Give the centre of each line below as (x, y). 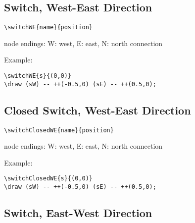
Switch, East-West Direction (78, 213)
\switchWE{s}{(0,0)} (38, 76)
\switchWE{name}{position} (48, 28)
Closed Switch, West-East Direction (97, 110)
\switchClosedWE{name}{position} (59, 130)
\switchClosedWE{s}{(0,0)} (48, 179)
